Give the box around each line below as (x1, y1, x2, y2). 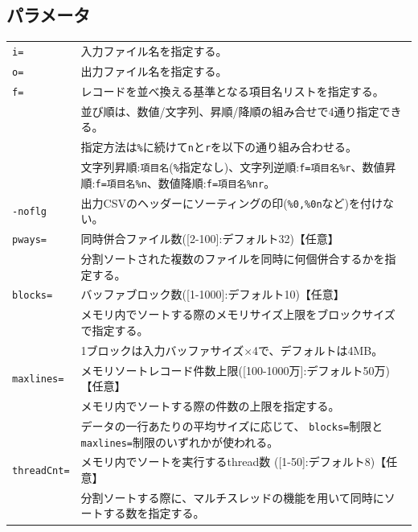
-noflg (12, 206, 47, 218)
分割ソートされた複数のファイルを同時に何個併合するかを (80, 250, 385, 266)
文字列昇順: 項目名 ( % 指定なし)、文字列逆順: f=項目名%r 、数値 (80, 159, 385, 175)
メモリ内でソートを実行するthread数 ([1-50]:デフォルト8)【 (80, 453, 387, 470)
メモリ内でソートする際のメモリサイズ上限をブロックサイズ (80, 306, 395, 323)
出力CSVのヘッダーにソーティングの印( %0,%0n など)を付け (80, 194, 383, 211)
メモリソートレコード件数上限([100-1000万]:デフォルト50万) (80, 361, 390, 378)
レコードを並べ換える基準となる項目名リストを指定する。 (80, 82, 384, 99)
